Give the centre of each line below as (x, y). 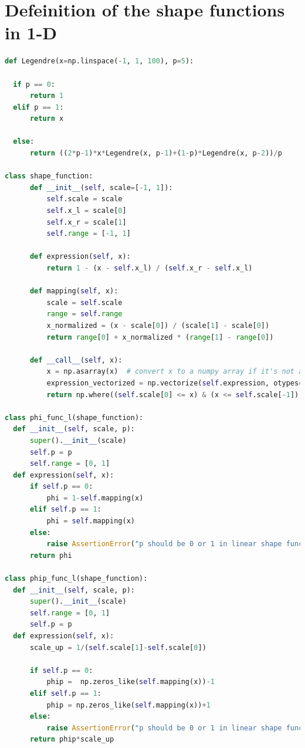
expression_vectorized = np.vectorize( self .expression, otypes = (175, 383)
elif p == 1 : (38, 107)
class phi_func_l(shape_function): (74, 417)
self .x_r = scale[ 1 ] (87, 222)
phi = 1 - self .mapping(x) (95, 498)
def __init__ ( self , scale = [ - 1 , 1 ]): (101, 187)
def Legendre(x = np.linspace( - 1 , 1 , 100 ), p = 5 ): (99, 61)
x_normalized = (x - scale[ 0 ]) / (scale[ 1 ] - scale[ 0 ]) (158, 325)
